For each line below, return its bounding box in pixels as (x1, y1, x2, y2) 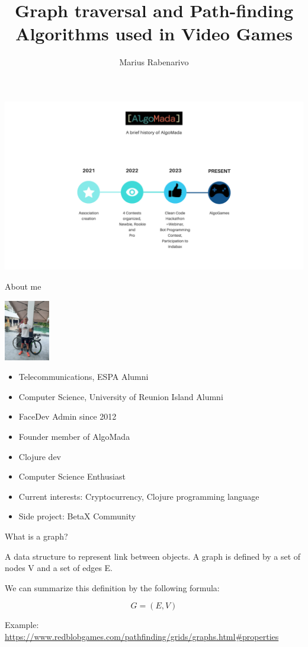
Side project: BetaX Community (18, 510, 136, 522)
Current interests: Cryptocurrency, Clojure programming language (18, 490, 259, 502)
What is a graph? (5, 529, 68, 542)
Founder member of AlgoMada (18, 430, 130, 442)
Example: (5, 619, 39, 631)
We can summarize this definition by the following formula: (5, 581, 220, 594)
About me (5, 280, 41, 292)
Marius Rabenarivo (119, 56, 189, 68)
